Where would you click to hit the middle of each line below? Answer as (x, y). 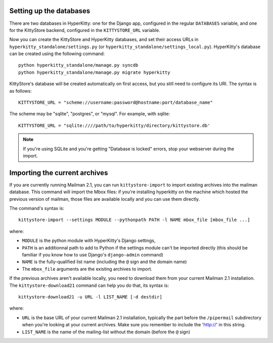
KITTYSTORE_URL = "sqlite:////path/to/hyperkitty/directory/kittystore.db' (114, 125)
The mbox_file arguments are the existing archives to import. (87, 269)
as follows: (21, 91)
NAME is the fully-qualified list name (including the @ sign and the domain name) (104, 262)
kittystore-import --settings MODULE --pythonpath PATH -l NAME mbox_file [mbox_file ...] (134, 220)
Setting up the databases (50, 11)
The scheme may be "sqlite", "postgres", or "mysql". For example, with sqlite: (90, 114)
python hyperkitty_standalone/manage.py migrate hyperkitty (94, 72)
